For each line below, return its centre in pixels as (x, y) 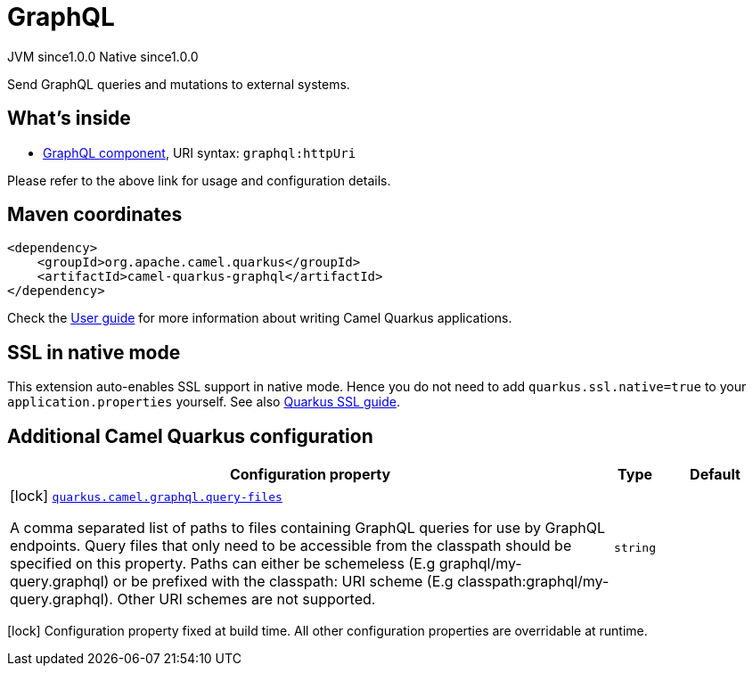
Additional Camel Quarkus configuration (190, 436)
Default (715, 475)
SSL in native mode (94, 352)
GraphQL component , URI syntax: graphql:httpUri (200, 152)
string (635, 547)
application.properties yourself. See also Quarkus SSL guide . (204, 402)
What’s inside (69, 119)
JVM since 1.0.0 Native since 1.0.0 (103, 56)
